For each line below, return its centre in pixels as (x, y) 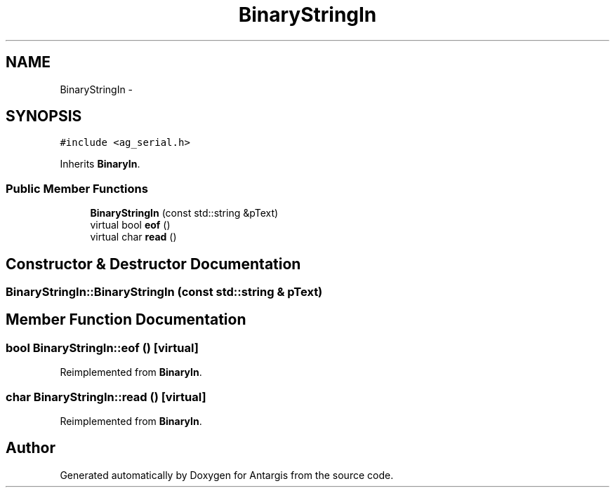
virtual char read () (133, 237)
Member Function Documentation (126, 320)
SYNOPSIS (44, 116)
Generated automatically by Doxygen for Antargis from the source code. (227, 475)
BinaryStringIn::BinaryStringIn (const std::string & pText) (164, 292)
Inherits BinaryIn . (100, 164)
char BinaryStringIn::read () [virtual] (106, 397)
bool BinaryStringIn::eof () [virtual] (102, 347)
